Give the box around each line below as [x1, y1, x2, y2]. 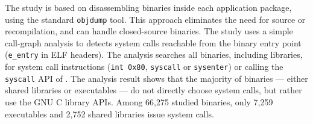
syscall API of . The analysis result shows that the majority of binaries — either [5, 72, 308, 84]
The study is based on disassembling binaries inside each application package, [5, 1, 292, 13]
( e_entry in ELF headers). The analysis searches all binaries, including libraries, [5, 48, 303, 61]
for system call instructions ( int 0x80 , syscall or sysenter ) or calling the [5, 60, 283, 73]
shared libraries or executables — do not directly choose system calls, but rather [5, 84, 302, 96]
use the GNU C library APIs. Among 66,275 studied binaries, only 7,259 [5, 96, 273, 108]
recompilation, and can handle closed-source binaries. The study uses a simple [5, 25, 293, 37]
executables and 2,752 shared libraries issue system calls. [5, 107, 214, 120]
